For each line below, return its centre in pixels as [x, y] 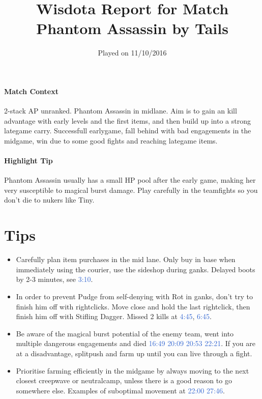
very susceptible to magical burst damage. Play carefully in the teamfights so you [131, 190]
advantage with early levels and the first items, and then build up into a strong [128, 120]
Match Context [31, 91]
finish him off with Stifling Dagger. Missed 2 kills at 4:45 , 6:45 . [114, 316]
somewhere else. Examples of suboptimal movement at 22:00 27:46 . [120, 390]
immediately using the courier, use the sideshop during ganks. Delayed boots [136, 269]
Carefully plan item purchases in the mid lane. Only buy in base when [126, 259]
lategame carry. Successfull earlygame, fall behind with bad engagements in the [128, 131]
